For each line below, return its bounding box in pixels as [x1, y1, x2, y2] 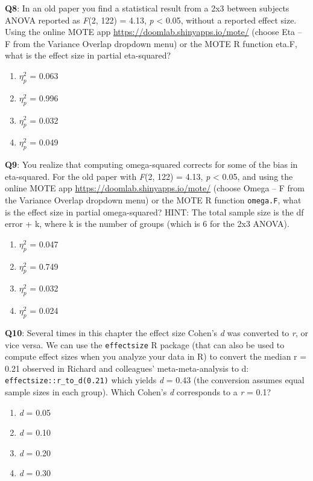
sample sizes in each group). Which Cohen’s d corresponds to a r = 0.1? [5, 386, 271, 398]
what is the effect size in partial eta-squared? [5, 49, 171, 62]
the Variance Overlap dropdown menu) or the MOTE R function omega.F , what [5, 193, 302, 206]
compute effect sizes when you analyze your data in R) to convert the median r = [5, 350, 307, 363]
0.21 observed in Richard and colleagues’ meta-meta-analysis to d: [5, 362, 249, 374]
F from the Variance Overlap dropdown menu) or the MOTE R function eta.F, [5, 37, 297, 49]
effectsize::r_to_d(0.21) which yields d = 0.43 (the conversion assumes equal [5, 374, 305, 386]
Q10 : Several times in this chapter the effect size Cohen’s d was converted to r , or [5, 326, 308, 339]
